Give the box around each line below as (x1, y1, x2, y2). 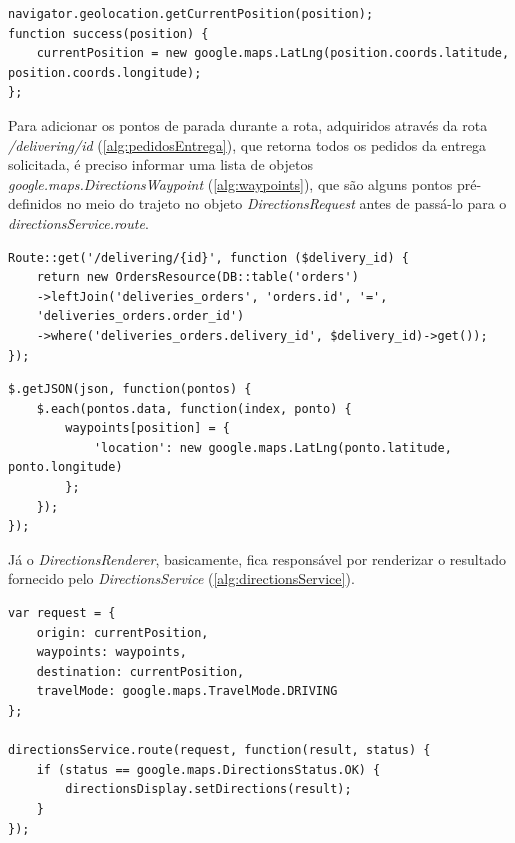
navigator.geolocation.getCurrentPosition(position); (8, 7, 374, 21)
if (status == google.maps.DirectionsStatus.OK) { (36, 762, 381, 777)
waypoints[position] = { (65, 421, 230, 436)
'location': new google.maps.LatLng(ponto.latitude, (93, 440, 452, 455)
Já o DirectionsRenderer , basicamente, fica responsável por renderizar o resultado (8, 548, 506, 569)
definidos (8, 193, 62, 214)
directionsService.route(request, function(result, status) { (8, 743, 431, 758)
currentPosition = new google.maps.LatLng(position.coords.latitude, (36, 46, 510, 61)
